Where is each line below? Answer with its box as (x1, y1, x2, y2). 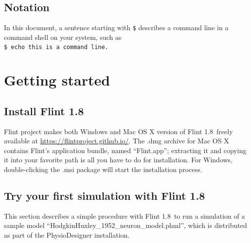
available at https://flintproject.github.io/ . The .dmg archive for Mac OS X (4, 136, 229, 146)
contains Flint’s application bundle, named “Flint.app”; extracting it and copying (4, 145, 247, 155)
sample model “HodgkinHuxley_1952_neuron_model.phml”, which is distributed (4, 220, 247, 230)
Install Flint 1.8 (4, 103, 84, 118)
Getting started (4, 70, 110, 90)
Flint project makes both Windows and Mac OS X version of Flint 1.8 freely (4, 126, 233, 136)
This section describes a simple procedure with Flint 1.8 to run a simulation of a (4, 210, 245, 221)
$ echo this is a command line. (4, 44, 108, 51)
